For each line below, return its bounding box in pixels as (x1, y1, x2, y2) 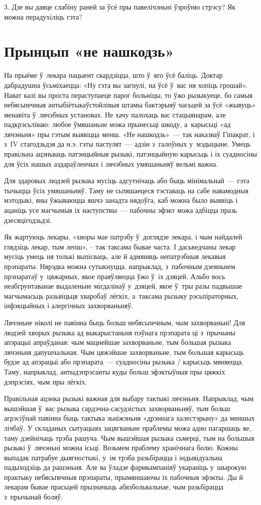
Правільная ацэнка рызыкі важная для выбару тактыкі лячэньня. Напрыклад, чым (4, 393, 254, 404)
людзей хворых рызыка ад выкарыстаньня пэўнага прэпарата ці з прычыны (4, 327, 235, 337)
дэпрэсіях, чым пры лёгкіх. (4, 376, 87, 387)
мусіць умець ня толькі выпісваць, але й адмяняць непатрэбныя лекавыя (4, 251, 226, 262)
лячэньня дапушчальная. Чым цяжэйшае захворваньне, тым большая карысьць (4, 346, 244, 357)
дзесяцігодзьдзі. (4, 214, 52, 225)
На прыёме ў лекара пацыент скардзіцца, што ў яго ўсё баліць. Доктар (4, 70, 223, 80)
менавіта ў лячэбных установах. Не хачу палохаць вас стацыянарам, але (4, 109, 226, 119)
